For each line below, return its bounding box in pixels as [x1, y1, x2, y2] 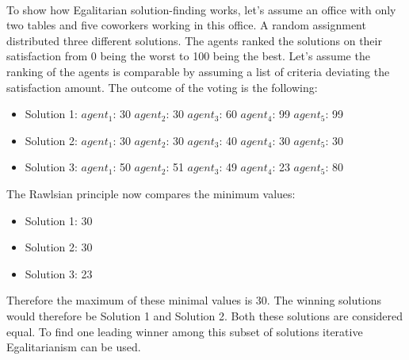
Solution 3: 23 [25, 265, 93, 281]
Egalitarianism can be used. [6, 339, 141, 355]
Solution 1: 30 [25, 212, 93, 228]
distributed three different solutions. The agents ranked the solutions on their [6, 32, 382, 48]
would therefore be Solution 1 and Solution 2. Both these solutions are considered [6, 307, 403, 324]
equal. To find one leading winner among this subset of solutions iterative [6, 323, 363, 339]
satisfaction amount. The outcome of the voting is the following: [6, 79, 318, 95]
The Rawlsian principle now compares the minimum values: [6, 185, 296, 201]
